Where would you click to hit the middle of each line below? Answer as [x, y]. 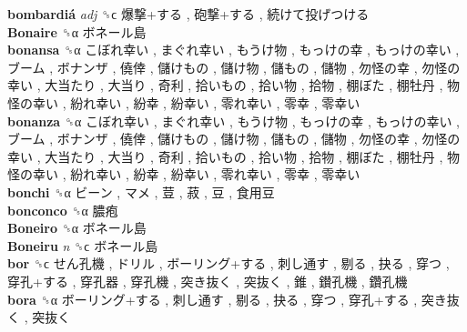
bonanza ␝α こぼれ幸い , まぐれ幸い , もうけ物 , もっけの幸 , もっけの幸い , [234, 121]
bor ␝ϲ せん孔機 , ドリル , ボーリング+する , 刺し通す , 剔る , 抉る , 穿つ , [228, 263]
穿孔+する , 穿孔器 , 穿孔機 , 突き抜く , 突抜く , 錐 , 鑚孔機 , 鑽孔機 [208, 281]
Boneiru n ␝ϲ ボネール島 [83, 245]
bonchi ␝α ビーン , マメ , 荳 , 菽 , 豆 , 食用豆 [141, 191]
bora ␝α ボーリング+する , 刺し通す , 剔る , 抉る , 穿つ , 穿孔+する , [213, 299]
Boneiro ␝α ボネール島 [77, 228]
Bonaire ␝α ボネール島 [77, 31]
